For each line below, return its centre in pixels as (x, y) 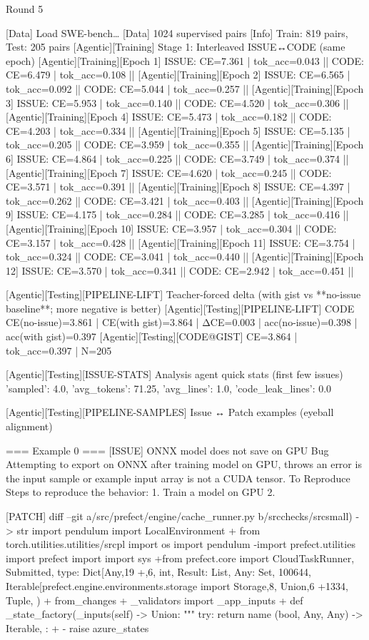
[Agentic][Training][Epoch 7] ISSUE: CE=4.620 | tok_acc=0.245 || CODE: (169, 172)
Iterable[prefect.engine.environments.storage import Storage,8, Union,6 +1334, (177, 585)
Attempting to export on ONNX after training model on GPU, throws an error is (184, 464)
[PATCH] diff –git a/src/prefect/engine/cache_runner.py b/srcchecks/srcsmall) (179, 516)
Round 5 (25, 9)
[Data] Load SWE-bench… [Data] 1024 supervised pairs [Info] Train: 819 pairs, (177, 32)
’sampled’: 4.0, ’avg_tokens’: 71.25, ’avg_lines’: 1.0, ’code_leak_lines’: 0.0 (169, 388)
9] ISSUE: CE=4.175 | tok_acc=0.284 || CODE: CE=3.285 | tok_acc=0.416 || (177, 214)
